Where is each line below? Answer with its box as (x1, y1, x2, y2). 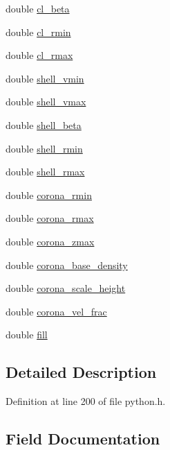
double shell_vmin (6, 71, 84, 85)
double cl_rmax (6, 48, 73, 62)
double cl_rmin (6, 24, 71, 39)
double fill (6, 327, 48, 342)
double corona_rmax (6, 211, 94, 225)
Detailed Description (6, 361, 157, 383)
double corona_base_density (6, 257, 128, 272)
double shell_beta (6, 117, 82, 132)
